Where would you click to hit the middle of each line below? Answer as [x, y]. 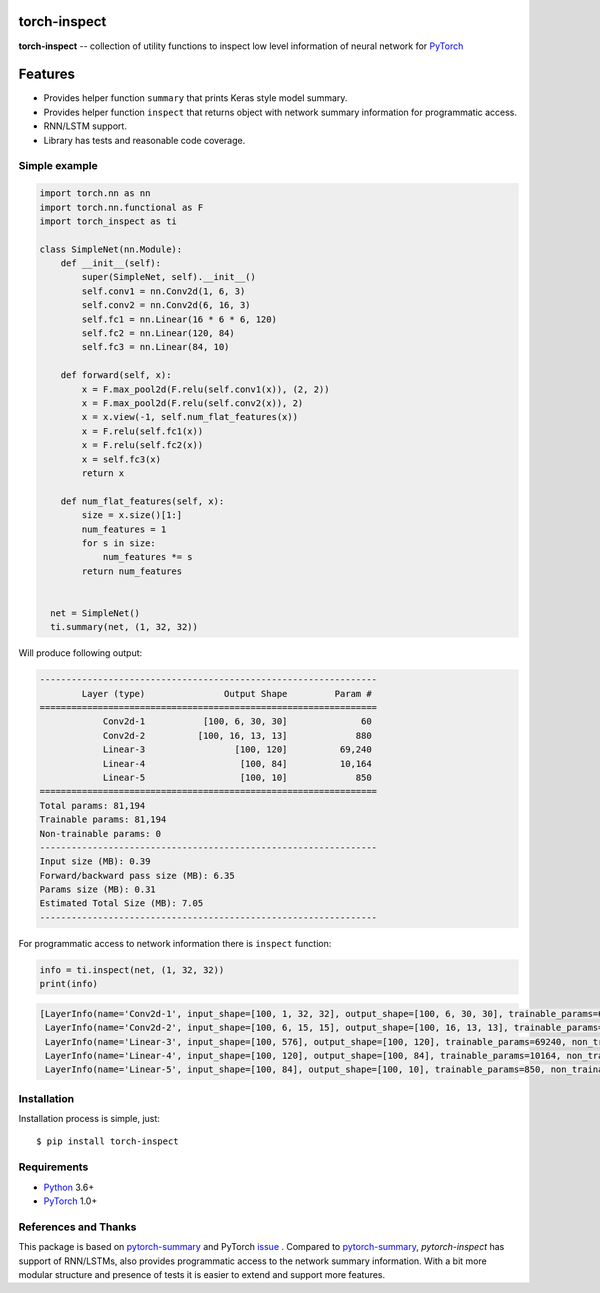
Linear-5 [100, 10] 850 [237, 777]
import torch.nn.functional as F [121, 207]
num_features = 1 [124, 529]
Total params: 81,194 [92, 805]
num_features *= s [148, 557]
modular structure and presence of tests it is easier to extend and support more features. [202, 1274]
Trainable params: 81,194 [103, 819]
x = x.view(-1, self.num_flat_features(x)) [190, 417]
